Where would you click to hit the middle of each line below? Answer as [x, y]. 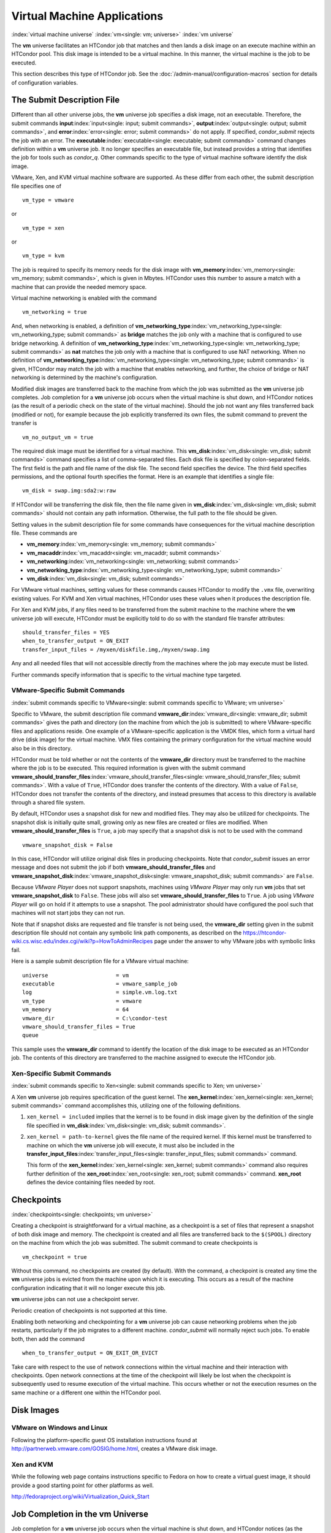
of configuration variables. [45, 82]
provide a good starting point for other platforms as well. [83, 1485]
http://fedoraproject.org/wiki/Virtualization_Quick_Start [80, 1497]
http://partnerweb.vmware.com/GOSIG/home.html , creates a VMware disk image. [114, 1449]
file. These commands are [44, 533]
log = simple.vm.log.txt [100, 992]
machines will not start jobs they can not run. [68, 913]
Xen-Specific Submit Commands [61, 1073]
